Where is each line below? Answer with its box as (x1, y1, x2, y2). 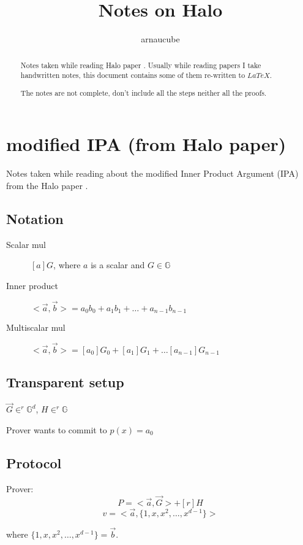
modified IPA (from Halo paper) (6, 131, 286, 157)
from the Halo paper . (6, 179, 88, 191)
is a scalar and (91, 258, 145, 271)
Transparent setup (6, 373, 124, 392)
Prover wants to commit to (6, 423, 107, 436)
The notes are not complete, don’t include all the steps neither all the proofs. (20, 87, 267, 98)
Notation (6, 209, 64, 228)
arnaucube (141, 33, 180, 45)
